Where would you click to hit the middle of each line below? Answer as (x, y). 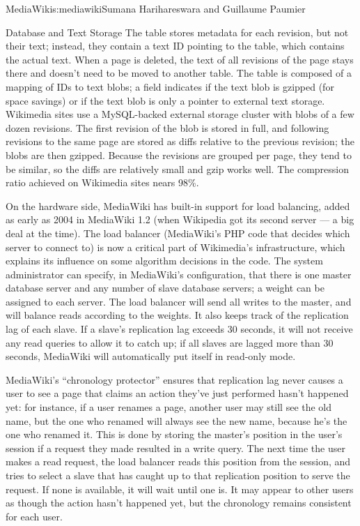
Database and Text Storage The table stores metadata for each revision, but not (177, 32)
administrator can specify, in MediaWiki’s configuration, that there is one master (179, 274)
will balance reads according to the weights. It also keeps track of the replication (177, 315)
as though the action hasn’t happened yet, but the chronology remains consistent (179, 503)
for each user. (34, 516)
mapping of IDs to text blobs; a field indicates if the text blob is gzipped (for (170, 86)
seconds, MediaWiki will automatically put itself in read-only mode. (151, 356)
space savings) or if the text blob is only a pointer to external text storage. (165, 100)
